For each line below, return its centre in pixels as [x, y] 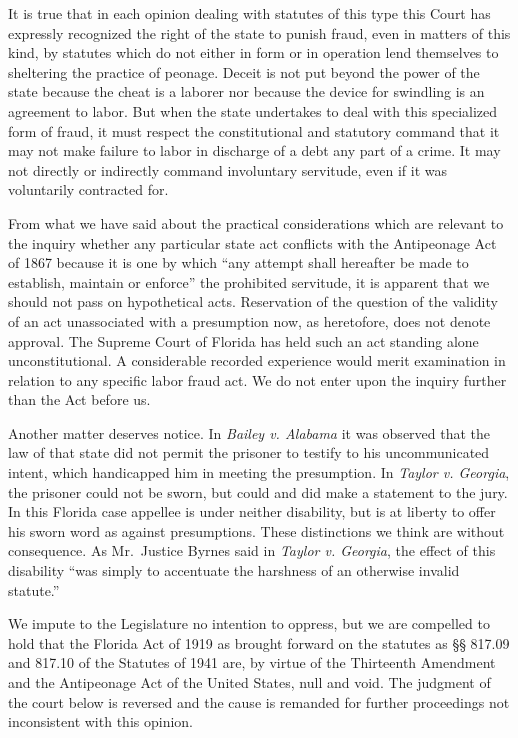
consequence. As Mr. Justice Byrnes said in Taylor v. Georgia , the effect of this [252, 550]
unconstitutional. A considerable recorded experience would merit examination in [257, 360]
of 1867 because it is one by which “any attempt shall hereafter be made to [238, 262]
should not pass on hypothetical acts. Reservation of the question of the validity [253, 301]
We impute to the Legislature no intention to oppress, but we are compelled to [249, 623]
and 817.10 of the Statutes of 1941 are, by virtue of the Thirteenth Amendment [252, 662]
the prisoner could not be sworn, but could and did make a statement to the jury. [258, 491]
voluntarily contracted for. [88, 189]
